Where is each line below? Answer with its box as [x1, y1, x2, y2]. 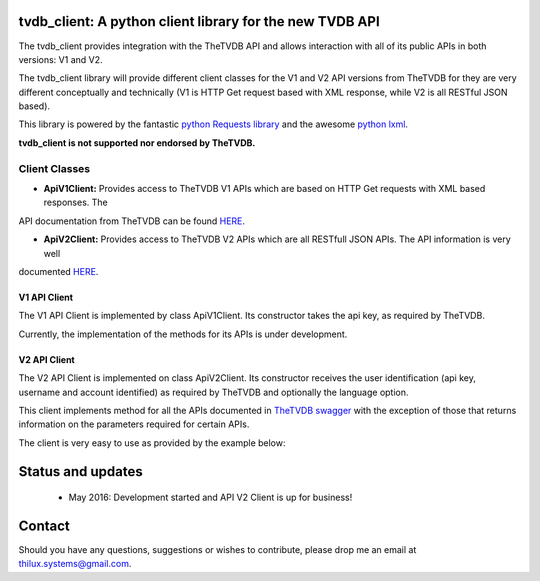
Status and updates [18, 463, 144, 480]
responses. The [43, 196, 109, 209]
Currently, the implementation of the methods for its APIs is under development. [18, 328, 348, 340]
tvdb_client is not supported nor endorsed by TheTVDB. [18, 136, 256, 149]
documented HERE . [18, 265, 99, 277]
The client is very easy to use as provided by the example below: [18, 436, 286, 449]
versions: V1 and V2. [18, 53, 103, 65]
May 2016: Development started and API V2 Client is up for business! [68, 491, 353, 504]
